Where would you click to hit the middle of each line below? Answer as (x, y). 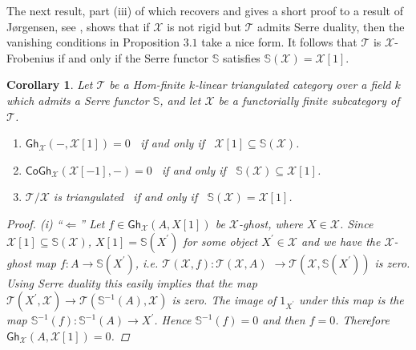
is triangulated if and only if (125, 197)
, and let (180, 100)
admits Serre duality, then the (331, 26)
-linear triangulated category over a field (293, 84)
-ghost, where (271, 223)
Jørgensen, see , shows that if (78, 26)
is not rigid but (204, 26)
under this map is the (351, 300)
